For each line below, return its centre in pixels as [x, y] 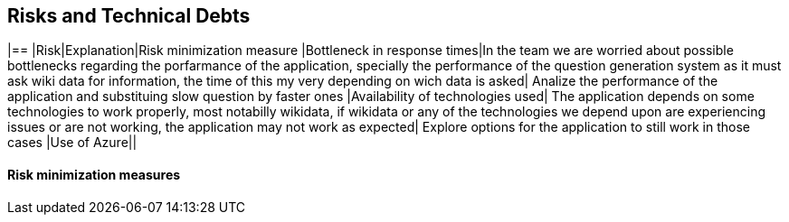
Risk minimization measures [94, 175]
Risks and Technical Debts [129, 16]
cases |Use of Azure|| [72, 143]
